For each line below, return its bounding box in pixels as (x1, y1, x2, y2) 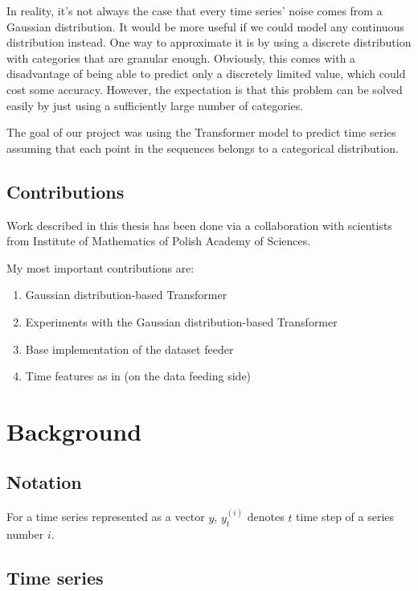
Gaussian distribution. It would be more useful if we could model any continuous (6, 18, 404, 35)
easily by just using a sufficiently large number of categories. (6, 96, 304, 113)
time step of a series (296, 508, 395, 525)
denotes (247, 508, 285, 525)
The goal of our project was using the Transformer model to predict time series (6, 124, 396, 141)
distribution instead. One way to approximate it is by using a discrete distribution (6, 34, 412, 51)
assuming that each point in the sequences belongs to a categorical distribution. (6, 139, 399, 156)
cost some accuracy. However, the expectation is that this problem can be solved (6, 80, 403, 97)
